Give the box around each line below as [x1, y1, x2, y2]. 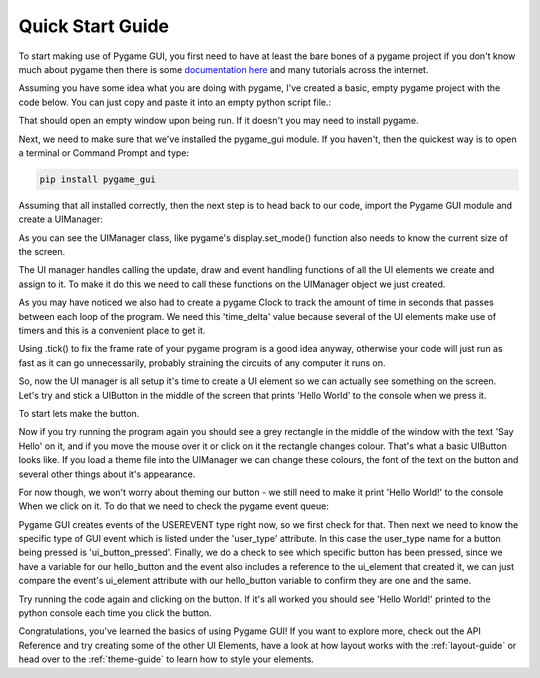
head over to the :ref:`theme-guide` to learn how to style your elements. [18, 653, 315, 665]
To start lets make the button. [18, 407, 140, 419]
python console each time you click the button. [18, 607, 212, 619]
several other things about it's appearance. [18, 468, 196, 480]
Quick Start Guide [18, 15, 170, 37]
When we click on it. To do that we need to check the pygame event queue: [18, 500, 329, 512]
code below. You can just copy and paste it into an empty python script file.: [18, 96, 332, 108]
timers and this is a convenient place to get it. [18, 324, 206, 336]
